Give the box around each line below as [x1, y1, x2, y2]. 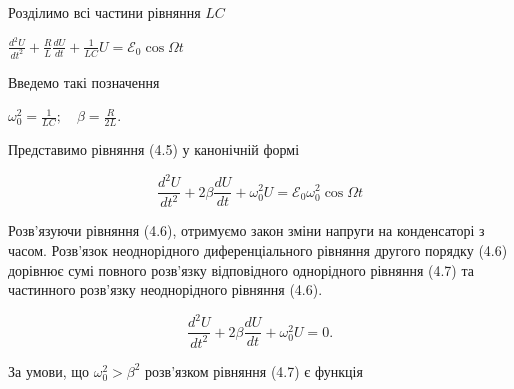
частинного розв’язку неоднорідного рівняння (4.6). [8, 279, 323, 300]
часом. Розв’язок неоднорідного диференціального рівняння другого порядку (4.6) [8, 240, 508, 261]
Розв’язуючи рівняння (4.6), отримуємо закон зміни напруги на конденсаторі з [8, 220, 485, 241]
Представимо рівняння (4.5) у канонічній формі [8, 138, 300, 159]
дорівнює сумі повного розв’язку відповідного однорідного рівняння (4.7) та [8, 259, 474, 280]
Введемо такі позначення [8, 71, 160, 92]
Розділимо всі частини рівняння [8, 2, 201, 22]
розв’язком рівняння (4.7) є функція [145, 360, 363, 381]
